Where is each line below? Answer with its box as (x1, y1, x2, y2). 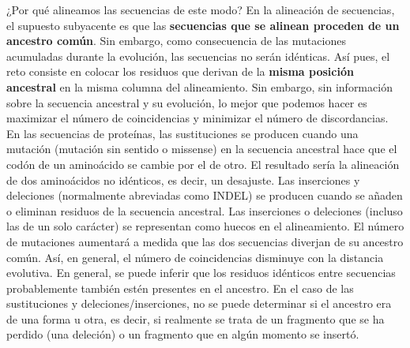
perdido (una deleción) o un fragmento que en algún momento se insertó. (6, 326, 359, 342)
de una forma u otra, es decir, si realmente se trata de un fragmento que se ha (6, 310, 385, 327)
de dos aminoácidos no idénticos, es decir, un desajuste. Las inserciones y (6, 171, 360, 188)
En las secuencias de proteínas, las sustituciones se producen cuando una (6, 125, 359, 141)
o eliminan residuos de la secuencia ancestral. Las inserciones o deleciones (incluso (6, 202, 403, 219)
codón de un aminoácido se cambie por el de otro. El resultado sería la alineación (6, 155, 400, 172)
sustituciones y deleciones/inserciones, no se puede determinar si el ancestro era (6, 295, 392, 312)
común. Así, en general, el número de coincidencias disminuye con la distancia (6, 249, 384, 265)
